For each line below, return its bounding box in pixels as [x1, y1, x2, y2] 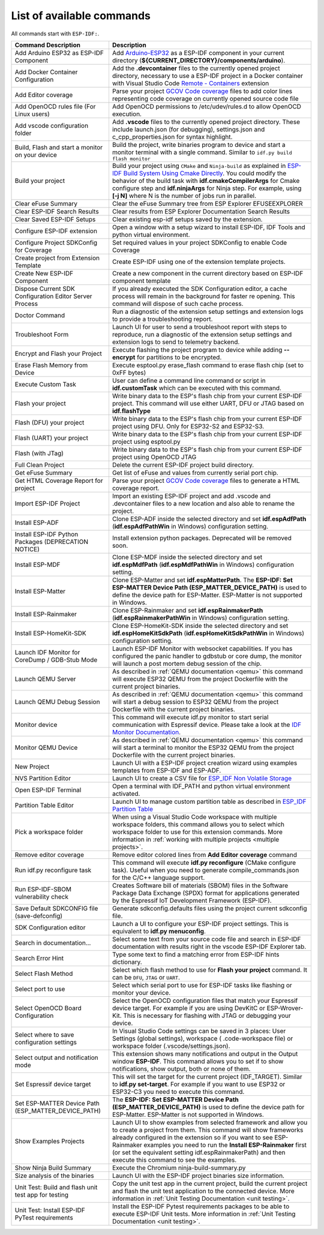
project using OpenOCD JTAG [112, 453, 197, 461]
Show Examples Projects [14, 1137, 85, 1145]
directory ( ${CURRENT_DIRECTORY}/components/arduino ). [112, 56, 286, 64]
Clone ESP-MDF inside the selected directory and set [112, 552, 263, 561]
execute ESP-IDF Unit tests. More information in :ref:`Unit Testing [112, 1209, 296, 1218]
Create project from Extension [14, 254, 100, 262]
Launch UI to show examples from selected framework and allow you [112, 1118, 308, 1126]
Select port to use [14, 984, 65, 993]
